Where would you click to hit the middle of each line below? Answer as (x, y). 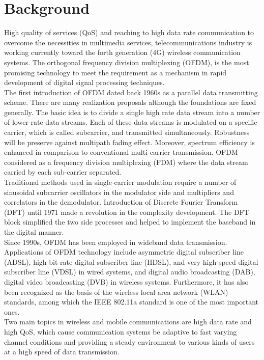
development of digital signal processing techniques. (84, 82)
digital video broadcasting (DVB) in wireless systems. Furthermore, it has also (126, 281)
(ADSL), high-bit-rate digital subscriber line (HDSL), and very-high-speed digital (131, 261)
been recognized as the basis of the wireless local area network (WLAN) (116, 292)
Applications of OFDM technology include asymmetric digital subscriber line (124, 252)
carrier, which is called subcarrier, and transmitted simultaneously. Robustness (127, 132)
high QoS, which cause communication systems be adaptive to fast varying (121, 331)
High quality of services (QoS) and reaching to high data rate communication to (129, 32)
